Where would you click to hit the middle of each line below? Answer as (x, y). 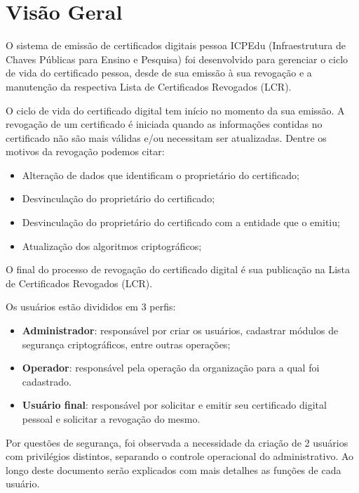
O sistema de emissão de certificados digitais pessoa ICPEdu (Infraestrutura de (176, 45)
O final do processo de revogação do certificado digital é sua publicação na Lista (178, 269)
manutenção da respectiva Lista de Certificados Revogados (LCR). (149, 86)
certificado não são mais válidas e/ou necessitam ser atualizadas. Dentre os (166, 137)
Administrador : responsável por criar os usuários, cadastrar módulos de (180, 330)
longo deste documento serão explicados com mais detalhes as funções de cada (174, 469)
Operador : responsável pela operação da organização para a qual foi (171, 368)
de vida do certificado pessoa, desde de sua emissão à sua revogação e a (159, 73)
